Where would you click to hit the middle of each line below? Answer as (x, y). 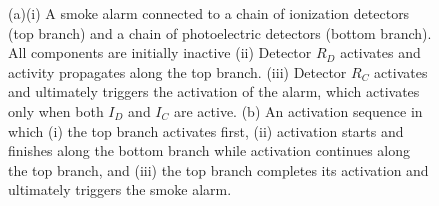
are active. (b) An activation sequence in (298, 110)
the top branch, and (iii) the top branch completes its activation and (218, 169)
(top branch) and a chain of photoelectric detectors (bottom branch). (220, 32)
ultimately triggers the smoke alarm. (120, 189)
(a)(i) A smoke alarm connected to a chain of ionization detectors (209, 13)
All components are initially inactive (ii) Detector (160, 52)
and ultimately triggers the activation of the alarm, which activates (214, 91)
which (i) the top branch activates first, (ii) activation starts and (206, 130)
